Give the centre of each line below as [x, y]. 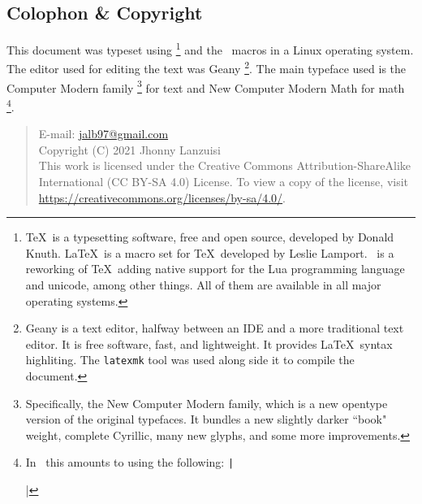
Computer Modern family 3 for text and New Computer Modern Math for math [206, 86]
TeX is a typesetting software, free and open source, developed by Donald [210, 237]
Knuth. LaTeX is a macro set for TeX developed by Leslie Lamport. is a [210, 252]
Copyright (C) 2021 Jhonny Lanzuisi [129, 149]
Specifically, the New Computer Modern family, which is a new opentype [207, 403]
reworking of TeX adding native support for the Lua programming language [215, 269]
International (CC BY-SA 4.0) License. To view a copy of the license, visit [224, 181]
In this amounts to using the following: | [130, 462]
